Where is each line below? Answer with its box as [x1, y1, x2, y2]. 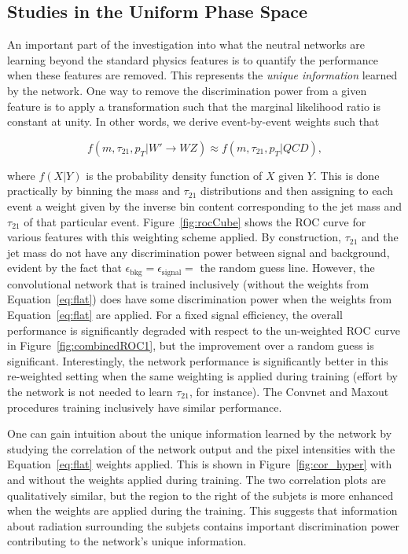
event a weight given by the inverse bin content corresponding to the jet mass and [7, 197, 402, 214]
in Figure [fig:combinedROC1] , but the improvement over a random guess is [7, 337, 374, 354]
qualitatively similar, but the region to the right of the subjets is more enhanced [7, 486, 394, 503]
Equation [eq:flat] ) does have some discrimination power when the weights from [7, 291, 392, 307]
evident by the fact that [7, 259, 122, 276]
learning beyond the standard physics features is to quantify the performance [7, 51, 378, 68]
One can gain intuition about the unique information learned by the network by [7, 425, 392, 442]
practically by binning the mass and [7, 182, 180, 199]
